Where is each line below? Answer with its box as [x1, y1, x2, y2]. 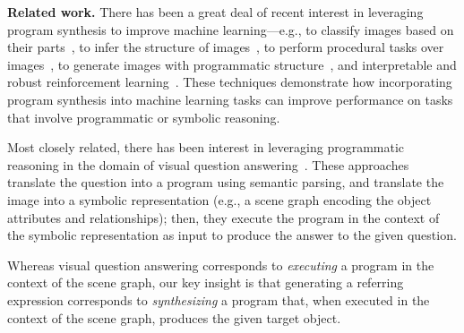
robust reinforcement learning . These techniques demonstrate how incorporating [7, 73, 452, 91]
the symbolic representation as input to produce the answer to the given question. [7, 226, 457, 244]
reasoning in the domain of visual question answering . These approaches [7, 155, 409, 174]
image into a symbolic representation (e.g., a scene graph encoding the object [7, 190, 432, 209]
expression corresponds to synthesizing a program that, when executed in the [7, 290, 430, 309]
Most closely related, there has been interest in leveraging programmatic [7, 138, 405, 157]
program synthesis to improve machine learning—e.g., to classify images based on [7, 20, 454, 38]
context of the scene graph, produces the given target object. [7, 308, 341, 327]
